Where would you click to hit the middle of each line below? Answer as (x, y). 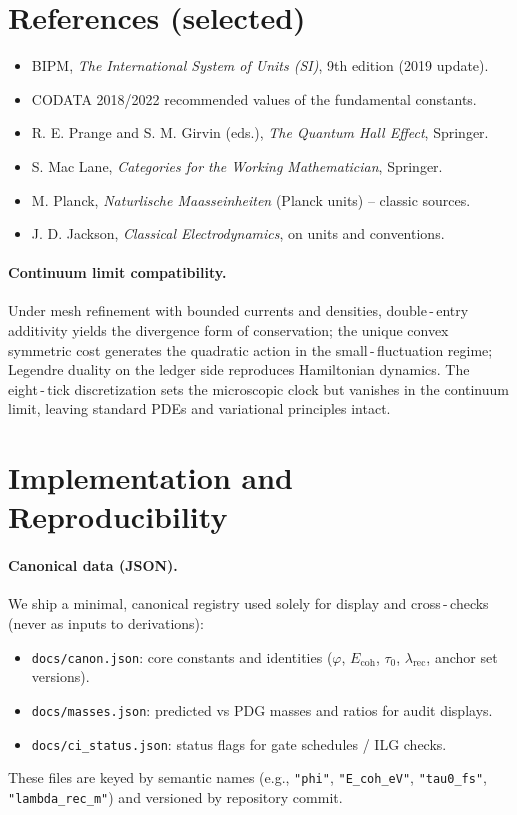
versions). (60, 676)
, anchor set (462, 656)
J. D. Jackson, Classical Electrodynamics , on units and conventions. (238, 233)
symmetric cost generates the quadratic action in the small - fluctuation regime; (250, 349)
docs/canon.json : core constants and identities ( (182, 656)
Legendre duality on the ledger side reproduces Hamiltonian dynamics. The (239, 369)
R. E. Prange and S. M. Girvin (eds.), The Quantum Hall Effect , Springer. (260, 132)
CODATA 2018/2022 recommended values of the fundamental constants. (254, 98)
